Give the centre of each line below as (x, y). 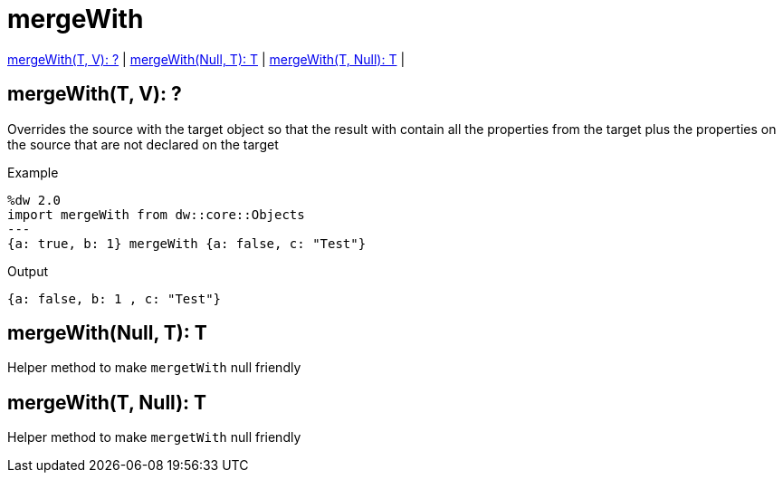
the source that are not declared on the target (143, 144)
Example (33, 172)
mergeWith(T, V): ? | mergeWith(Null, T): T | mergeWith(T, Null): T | (206, 59)
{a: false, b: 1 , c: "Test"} (115, 298)
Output (28, 271)
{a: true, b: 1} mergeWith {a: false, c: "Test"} (187, 243)
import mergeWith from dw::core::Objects (156, 214)
